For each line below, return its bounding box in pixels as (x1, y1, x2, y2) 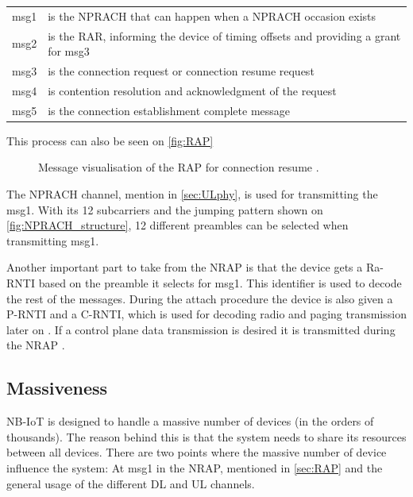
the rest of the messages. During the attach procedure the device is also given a (6, 290, 393, 306)
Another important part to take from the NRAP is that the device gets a (6, 259, 363, 275)
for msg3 (48, 43, 90, 60)
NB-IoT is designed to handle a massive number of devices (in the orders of (6, 413, 374, 430)
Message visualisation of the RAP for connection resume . (38, 159, 319, 175)
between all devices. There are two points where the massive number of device (6, 444, 387, 460)
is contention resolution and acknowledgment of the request (48, 82, 337, 98)
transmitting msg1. (6, 232, 99, 248)
